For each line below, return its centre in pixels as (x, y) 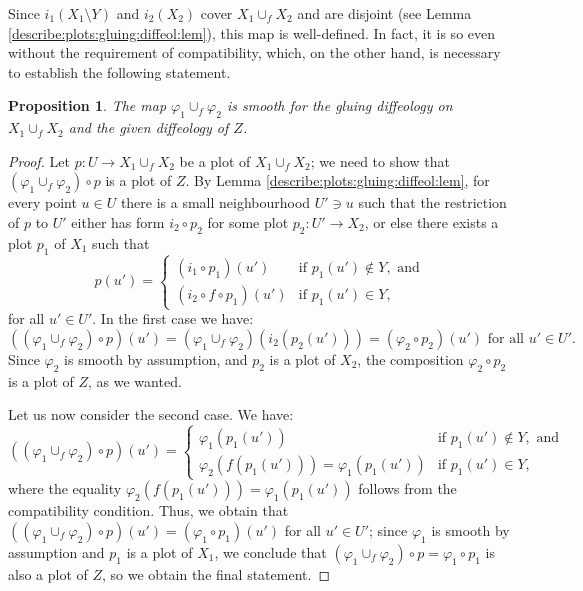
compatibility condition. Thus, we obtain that (148, 510)
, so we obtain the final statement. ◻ (216, 573)
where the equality (65, 488)
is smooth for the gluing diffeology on (339, 105)
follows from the (407, 488)
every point (42, 202)
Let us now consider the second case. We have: (151, 414)
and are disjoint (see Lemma (384, 13)
